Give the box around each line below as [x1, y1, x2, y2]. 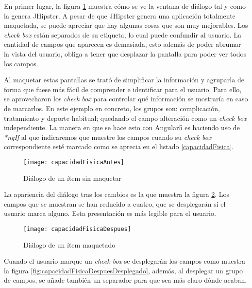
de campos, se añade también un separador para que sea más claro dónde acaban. [4, 275, 247, 285]
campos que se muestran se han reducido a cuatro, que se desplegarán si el [4, 198, 226, 209]
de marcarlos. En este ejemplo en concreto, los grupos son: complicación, [4, 103, 220, 113]
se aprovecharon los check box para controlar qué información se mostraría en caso [4, 94, 248, 104]
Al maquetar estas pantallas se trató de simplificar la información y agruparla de [4, 75, 244, 85]
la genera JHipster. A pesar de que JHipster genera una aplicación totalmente [4, 10, 235, 20]
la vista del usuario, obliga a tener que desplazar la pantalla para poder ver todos [4, 48, 247, 58]
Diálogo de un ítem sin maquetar [23, 173, 121, 183]
